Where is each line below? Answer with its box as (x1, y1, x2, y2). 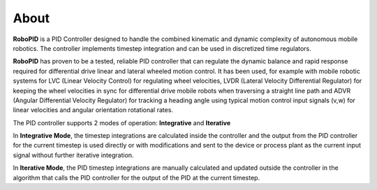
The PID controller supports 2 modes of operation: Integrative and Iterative (13, 118, 231, 127)
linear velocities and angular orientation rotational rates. (13, 106, 174, 114)
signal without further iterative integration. (13, 150, 134, 159)
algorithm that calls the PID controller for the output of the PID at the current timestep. (13, 173, 260, 182)
